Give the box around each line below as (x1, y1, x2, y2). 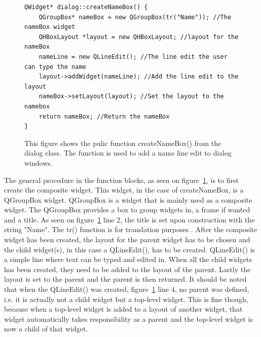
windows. (24, 157, 53, 168)
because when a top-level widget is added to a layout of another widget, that (4, 304, 243, 314)
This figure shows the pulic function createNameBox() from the (24, 137, 221, 148)
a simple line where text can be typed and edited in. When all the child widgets (4, 254, 252, 265)
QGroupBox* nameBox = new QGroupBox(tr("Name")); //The (39, 13, 232, 21)
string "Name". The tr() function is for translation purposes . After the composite (4, 224, 257, 235)
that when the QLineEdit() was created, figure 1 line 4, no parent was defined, (4, 284, 249, 294)
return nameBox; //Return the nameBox (39, 113, 170, 120)
